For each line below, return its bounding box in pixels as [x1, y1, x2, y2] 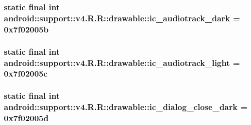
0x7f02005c [4, 67, 48, 79]
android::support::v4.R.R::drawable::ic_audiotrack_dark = [4, 12, 240, 24]
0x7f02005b [4, 23, 49, 35]
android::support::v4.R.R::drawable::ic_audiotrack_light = [4, 56, 240, 68]
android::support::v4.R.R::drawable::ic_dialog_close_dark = [4, 101, 248, 113]
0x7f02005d [4, 112, 49, 124]
